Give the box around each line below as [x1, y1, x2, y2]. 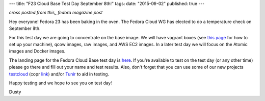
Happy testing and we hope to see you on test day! [9, 80, 112, 86]
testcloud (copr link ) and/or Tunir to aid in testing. [9, 71, 109, 77]
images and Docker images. [9, 48, 66, 54]
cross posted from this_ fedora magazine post [9, 10, 103, 16]
